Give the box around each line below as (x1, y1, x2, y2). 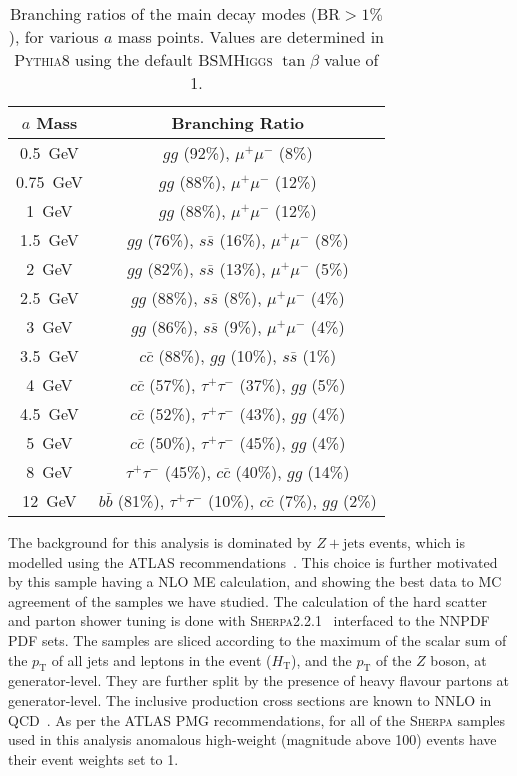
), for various (8, 25, 99, 48)
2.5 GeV (20, 286, 79, 309)
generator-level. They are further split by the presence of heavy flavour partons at (8, 670, 510, 691)
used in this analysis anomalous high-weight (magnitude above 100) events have (8, 729, 497, 750)
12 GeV (22, 489, 77, 512)
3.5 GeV (20, 344, 79, 367)
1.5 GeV (20, 228, 79, 251)
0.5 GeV (20, 141, 79, 164)
